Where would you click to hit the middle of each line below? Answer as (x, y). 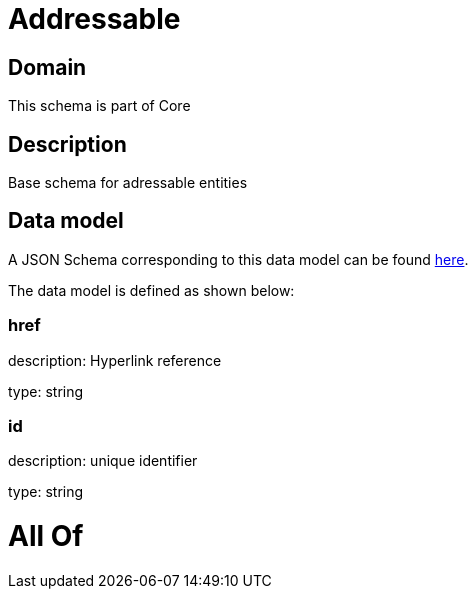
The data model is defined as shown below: (151, 290)
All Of (46, 536)
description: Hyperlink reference (115, 360)
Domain (47, 67)
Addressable (94, 19)
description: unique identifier (103, 461)
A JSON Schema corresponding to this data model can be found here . (238, 259)
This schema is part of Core (99, 106)
